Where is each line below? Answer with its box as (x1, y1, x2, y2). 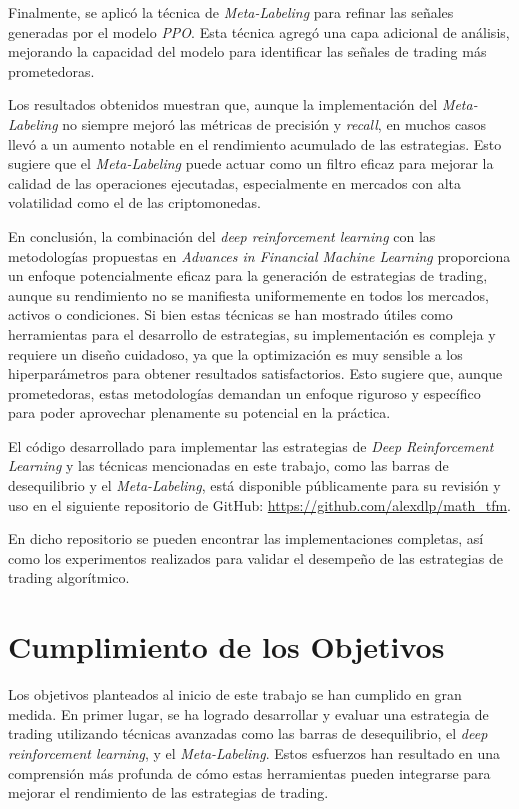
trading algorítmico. (8, 567, 130, 588)
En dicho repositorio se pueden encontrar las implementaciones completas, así (8, 528, 484, 549)
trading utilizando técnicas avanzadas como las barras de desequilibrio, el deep (8, 723, 488, 744)
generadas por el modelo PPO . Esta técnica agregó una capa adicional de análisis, (8, 21, 510, 42)
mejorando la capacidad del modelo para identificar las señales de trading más (8, 41, 487, 62)
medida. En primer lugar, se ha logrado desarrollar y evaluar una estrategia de (8, 703, 489, 724)
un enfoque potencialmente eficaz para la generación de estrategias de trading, (8, 265, 488, 286)
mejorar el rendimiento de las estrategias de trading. (8, 782, 329, 803)
